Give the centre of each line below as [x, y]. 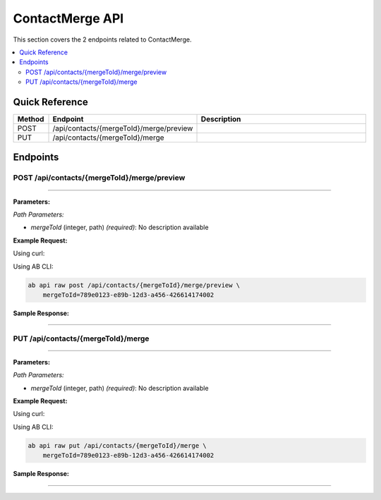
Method [31, 119]
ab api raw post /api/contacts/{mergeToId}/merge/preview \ [134, 285]
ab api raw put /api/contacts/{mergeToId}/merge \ [117, 445]
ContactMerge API [68, 18]
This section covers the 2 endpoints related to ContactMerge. [102, 39]
